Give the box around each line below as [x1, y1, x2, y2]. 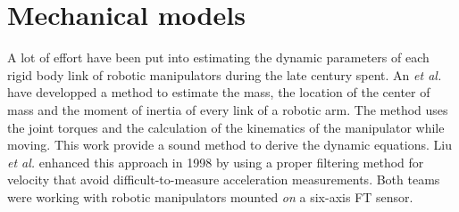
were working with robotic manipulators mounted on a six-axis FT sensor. [7, 187, 413, 206]
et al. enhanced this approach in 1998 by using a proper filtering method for [7, 152, 424, 171]
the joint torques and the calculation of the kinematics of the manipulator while [7, 118, 445, 136]
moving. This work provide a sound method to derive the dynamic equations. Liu [7, 135, 452, 154]
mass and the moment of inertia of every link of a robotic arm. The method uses [7, 100, 448, 118]
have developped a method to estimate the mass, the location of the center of [7, 83, 430, 102]
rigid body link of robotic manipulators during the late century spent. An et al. [7, 65, 442, 84]
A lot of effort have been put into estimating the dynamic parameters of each [7, 48, 430, 67]
